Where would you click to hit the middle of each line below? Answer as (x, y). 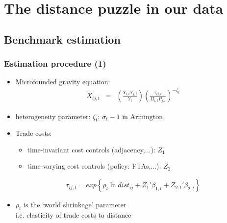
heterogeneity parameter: (53, 116)
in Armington (143, 116)
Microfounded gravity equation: (63, 82)
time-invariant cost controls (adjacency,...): (91, 149)
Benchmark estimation (62, 39)
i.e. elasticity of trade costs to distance (73, 214)
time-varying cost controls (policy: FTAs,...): (94, 166)
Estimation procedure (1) (55, 63)
